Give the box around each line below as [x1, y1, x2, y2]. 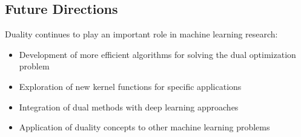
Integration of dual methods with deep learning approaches [19, 100, 239, 113]
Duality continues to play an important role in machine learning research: [5, 28, 278, 40]
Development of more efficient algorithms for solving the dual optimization [19, 48, 296, 60]
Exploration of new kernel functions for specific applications [19, 80, 242, 92]
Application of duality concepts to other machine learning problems [19, 121, 270, 133]
